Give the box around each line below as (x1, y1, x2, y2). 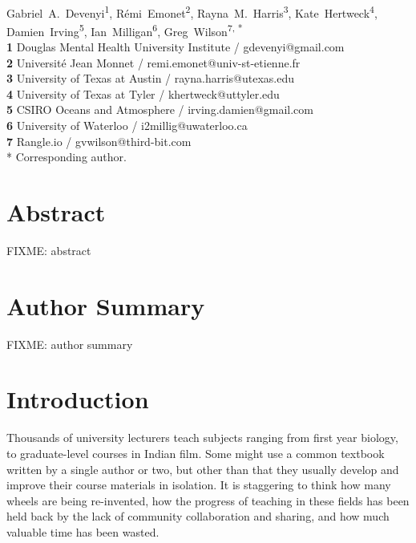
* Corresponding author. (6, 148, 127, 165)
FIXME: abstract (6, 241, 91, 258)
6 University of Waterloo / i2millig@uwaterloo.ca (6, 117, 248, 134)
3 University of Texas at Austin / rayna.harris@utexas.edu (6, 70, 295, 87)
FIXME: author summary (6, 335, 133, 352)
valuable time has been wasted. (6, 523, 160, 540)
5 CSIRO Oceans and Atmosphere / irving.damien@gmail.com (6, 101, 313, 118)
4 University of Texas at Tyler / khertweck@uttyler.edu (6, 85, 280, 102)
